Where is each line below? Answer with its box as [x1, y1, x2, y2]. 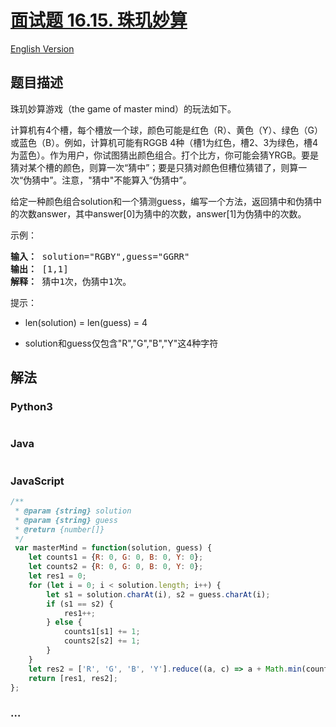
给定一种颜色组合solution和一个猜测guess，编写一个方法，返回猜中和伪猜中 [10, 195, 322, 207]
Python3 [10, 400, 53, 414]
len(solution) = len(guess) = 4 [24, 316, 148, 328]
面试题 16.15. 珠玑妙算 [10, 9, 188, 32]
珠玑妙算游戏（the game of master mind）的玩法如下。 [10, 102, 237, 115]
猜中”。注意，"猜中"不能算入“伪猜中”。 [31, 174, 192, 186]
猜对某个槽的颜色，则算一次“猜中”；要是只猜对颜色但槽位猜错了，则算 [10, 161, 299, 173]
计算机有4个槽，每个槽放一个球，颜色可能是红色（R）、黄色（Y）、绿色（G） [10, 124, 323, 136]
